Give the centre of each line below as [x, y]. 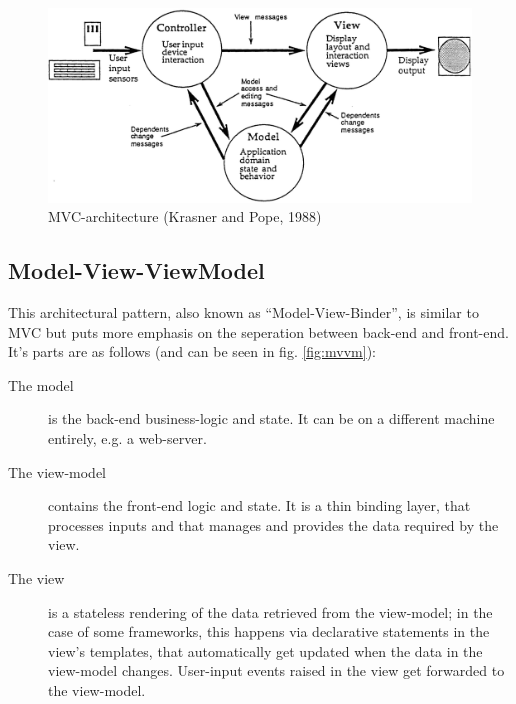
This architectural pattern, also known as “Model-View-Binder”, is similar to [243, 312]
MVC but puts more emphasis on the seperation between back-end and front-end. [258, 331]
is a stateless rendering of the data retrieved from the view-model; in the [270, 611]
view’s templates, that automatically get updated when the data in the [265, 650]
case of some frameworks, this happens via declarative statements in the [269, 631]
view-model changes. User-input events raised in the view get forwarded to [276, 670]
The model [41, 384]
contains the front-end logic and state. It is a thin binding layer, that [259, 505]
